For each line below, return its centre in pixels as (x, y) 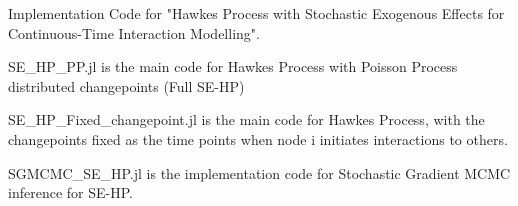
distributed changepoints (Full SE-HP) (126, 85)
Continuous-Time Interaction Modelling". (134, 32)
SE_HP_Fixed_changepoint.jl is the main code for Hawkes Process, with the (246, 119)
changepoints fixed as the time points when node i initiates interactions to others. (258, 138)
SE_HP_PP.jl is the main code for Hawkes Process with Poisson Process (233, 66)
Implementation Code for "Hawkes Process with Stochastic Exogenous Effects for (256, 13)
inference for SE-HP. (70, 192)
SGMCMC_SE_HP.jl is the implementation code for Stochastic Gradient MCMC (259, 172)
